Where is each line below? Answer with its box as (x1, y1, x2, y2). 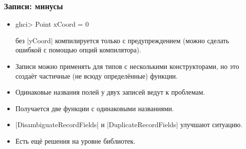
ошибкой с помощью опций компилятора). (15, 45, 141, 55)
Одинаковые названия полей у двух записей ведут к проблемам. (15, 87, 205, 97)
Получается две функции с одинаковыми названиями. (15, 103, 174, 113)
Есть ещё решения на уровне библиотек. (15, 135, 135, 146)
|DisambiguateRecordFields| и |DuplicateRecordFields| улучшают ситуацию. (15, 119, 243, 130)
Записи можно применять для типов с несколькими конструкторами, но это (15, 61, 239, 71)
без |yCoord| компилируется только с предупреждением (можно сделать (15, 35, 229, 45)
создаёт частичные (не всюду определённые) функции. (15, 70, 178, 81)
